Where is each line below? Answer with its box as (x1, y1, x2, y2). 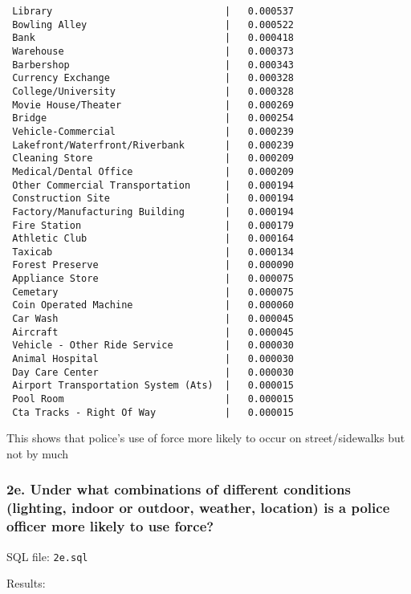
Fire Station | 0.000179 (12, 219, 294, 231)
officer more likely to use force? (6, 516, 214, 536)
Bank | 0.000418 (12, 32, 294, 44)
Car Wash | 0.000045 (12, 313, 294, 325)
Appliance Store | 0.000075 (12, 273, 294, 285)
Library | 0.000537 (12, 6, 294, 17)
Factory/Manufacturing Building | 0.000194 (12, 205, 294, 218)
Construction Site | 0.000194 (12, 193, 294, 205)
